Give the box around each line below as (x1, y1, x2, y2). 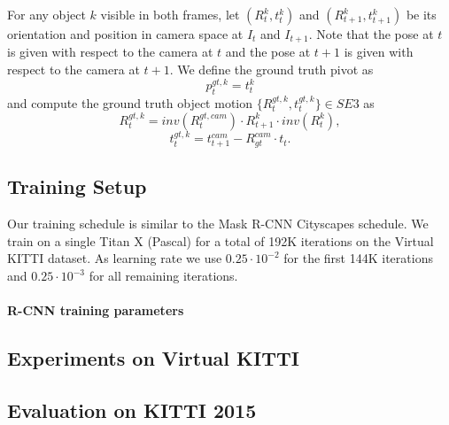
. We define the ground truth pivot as (169, 60, 374, 79)
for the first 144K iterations (283, 249, 433, 267)
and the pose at (225, 42, 311, 61)
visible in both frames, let (100, 5, 240, 23)
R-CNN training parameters (7, 301, 184, 320)
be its (406, 5, 437, 23)
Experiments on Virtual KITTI (7, 344, 299, 372)
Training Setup (7, 173, 147, 200)
